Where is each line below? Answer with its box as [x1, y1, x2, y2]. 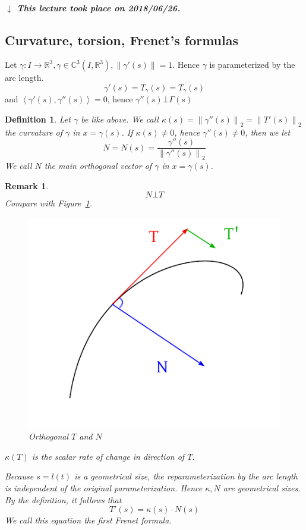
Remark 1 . [5, 179, 49, 192]
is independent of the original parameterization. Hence [5, 481, 203, 494]
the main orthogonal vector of [44, 159, 152, 172]
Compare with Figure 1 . [5, 197, 92, 209]
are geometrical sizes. [223, 481, 301, 494]
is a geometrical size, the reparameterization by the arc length [74, 470, 298, 482]
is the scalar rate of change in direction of [31, 450, 185, 462]
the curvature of [5, 126, 62, 138]
